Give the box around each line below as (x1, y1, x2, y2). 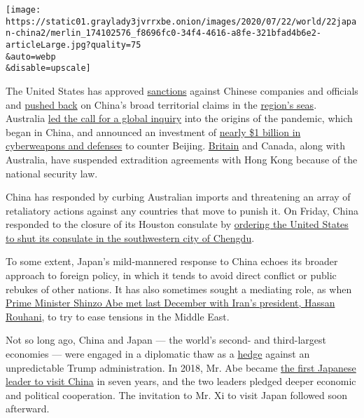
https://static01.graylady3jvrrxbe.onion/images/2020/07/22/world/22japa (6, 16, 357, 27)
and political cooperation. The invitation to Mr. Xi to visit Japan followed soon (6, 387, 348, 402)
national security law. (6, 166, 98, 180)
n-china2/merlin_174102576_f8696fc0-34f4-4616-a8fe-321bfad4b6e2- (6, 28, 322, 39)
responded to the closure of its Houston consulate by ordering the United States (6, 217, 349, 231)
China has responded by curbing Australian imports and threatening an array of (6, 189, 351, 204)
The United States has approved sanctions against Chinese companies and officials (6, 83, 358, 97)
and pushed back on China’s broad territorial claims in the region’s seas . (6, 97, 317, 112)
